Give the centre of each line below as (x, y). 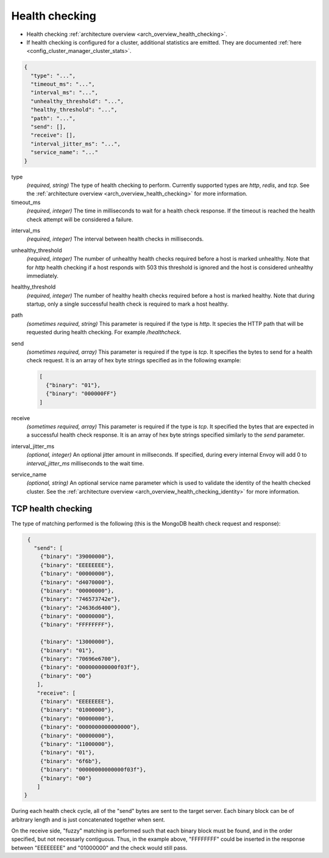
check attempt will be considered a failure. (80, 219)
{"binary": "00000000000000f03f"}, (93, 770)
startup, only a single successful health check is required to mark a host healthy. (128, 304)
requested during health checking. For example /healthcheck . (104, 332)
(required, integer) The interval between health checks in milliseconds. (115, 239)
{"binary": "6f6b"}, (71, 761)
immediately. (43, 276)
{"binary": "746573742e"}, (80, 599)
